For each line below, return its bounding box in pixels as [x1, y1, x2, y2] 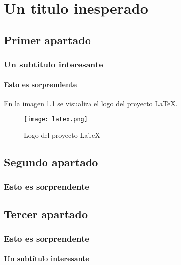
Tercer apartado [4, 206, 88, 221]
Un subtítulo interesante [4, 253, 89, 264]
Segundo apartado [4, 154, 98, 170]
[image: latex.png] [24, 116, 88, 123]
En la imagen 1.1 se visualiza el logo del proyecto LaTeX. [4, 98, 178, 108]
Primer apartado [4, 32, 91, 47]
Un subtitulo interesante [4, 58, 103, 70]
